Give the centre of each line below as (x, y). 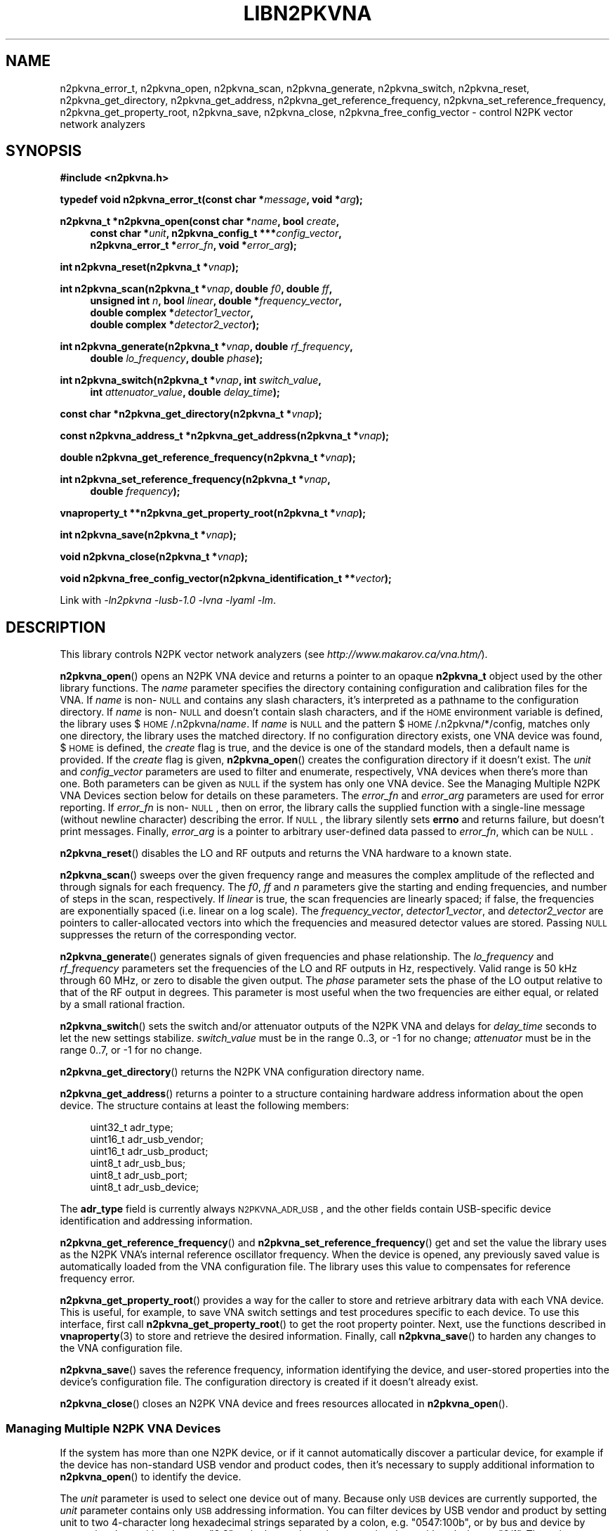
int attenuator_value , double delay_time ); (185, 392)
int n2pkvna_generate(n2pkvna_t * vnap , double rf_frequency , (206, 347)
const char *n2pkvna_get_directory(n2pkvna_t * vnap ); (191, 414)
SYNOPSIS (44, 151)
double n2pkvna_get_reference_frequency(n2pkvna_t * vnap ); (208, 458)
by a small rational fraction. (123, 1004)
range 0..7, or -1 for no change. (131, 1050)
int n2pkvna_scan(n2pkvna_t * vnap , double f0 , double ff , (196, 289)
